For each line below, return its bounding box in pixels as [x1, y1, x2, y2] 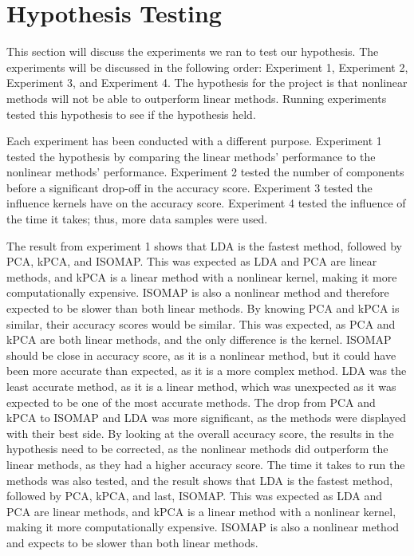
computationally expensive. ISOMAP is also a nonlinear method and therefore [6, 284, 389, 301]
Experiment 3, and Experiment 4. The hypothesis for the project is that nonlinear [6, 74, 408, 91]
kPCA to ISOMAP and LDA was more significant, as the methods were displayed [6, 409, 406, 426]
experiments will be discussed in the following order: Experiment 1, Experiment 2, [6, 58, 408, 75]
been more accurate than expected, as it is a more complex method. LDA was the [6, 362, 407, 379]
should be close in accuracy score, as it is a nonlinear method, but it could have [6, 346, 396, 363]
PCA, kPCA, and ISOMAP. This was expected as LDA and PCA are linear [6, 253, 377, 270]
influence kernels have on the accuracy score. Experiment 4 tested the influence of [6, 195, 406, 211]
